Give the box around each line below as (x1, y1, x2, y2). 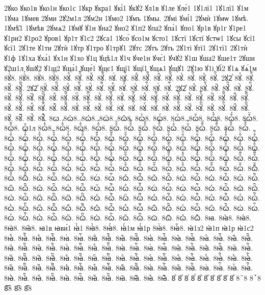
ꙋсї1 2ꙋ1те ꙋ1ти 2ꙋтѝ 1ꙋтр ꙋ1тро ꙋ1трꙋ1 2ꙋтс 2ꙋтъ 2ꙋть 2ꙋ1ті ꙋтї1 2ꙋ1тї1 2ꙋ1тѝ (4, 42, 248, 53)
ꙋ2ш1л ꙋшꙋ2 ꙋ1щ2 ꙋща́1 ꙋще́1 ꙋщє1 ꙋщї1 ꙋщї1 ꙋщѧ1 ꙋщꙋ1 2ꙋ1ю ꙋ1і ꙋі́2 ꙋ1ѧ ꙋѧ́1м (4, 62, 257, 73)
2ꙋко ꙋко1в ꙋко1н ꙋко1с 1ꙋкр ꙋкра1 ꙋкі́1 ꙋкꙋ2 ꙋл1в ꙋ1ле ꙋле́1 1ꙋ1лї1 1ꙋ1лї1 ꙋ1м (4, 3, 249, 13)
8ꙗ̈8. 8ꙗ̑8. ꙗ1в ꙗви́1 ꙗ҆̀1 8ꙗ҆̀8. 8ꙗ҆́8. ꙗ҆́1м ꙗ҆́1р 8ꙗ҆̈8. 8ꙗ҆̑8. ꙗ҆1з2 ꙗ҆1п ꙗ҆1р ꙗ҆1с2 (4, 223, 254, 233)
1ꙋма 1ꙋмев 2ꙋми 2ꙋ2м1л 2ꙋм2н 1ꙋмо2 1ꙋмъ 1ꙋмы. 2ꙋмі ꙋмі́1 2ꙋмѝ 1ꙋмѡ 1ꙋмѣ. (4, 12, 249, 23)
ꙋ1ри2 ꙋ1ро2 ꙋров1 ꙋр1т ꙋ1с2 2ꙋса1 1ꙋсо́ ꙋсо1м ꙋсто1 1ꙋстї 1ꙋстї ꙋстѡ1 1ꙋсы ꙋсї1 (4, 32, 256, 43)
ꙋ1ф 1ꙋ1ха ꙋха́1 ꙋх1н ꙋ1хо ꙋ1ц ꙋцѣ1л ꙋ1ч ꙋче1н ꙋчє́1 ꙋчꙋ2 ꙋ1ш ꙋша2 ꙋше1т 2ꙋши (4, 52, 255, 63)
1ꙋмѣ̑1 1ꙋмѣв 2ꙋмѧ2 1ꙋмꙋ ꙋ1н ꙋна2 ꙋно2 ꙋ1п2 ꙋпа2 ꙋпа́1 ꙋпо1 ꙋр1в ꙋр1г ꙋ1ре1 (4, 22, 247, 33)
